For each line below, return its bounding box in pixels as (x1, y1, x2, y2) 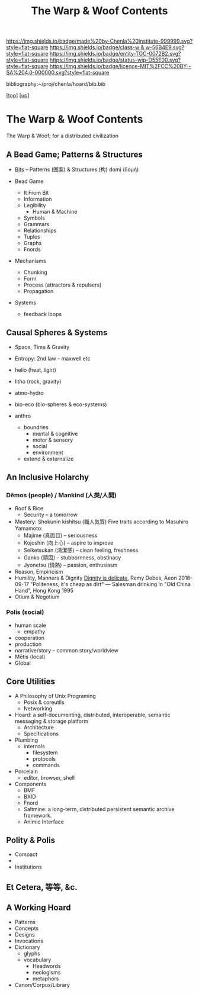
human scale (14, 622, 46, 629)
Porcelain (14, 768, 38, 775)
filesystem (32, 749, 58, 756)
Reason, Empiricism (14, 568, 63, 575)
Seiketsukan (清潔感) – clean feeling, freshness (23, 546, 139, 554)
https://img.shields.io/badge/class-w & (49, 44, 145, 51)
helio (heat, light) (14, 366, 56, 374)
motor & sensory (32, 436, 73, 443)
